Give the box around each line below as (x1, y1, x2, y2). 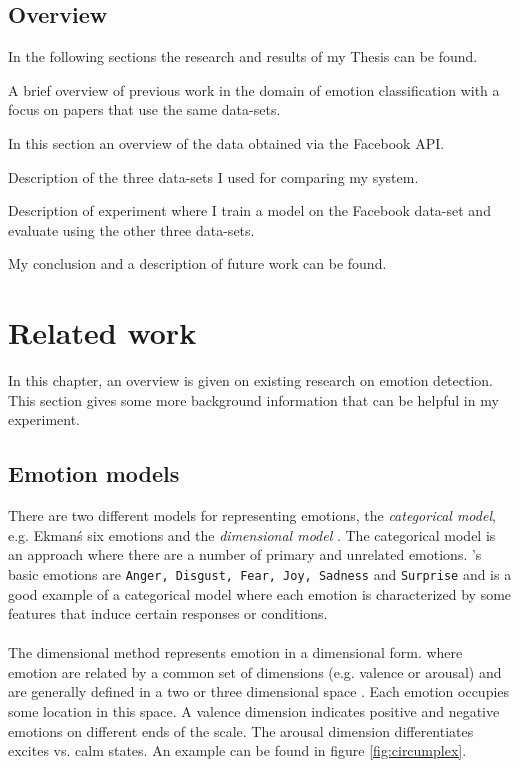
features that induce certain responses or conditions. (8, 603, 328, 624)
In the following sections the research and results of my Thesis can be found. (8, 46, 478, 67)
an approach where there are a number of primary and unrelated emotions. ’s (8, 544, 482, 565)
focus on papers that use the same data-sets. (8, 99, 281, 120)
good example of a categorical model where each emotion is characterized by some (8, 583, 512, 604)
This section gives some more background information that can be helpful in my (8, 389, 499, 410)
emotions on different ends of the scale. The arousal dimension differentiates (8, 720, 474, 741)
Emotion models (8, 458, 180, 489)
